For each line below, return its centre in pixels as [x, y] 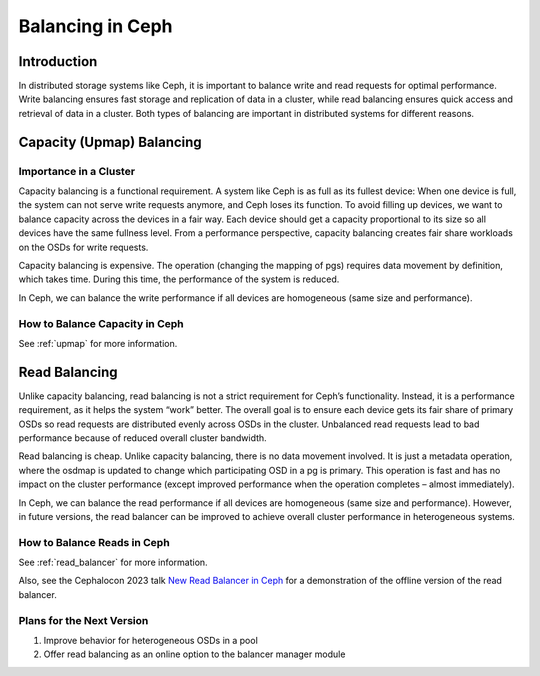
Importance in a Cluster [76, 171]
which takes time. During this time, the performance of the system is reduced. [179, 279]
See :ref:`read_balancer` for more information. [113, 562]
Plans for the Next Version [83, 620]
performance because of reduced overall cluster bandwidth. [142, 437]
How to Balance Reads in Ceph [94, 542]
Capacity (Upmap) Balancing [110, 141]
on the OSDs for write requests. [83, 247]
